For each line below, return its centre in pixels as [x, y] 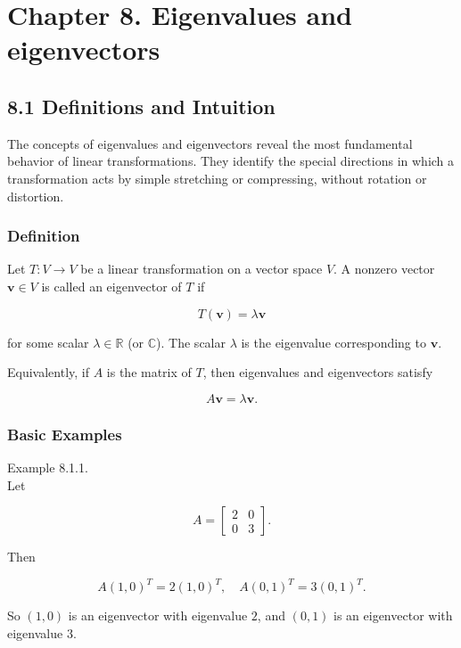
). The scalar [191, 342]
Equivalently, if [49, 372]
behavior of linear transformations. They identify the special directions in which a [231, 161]
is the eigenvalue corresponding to [333, 342]
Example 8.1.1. [48, 467]
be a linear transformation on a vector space [202, 269]
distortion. [36, 196]
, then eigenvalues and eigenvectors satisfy [318, 372]
